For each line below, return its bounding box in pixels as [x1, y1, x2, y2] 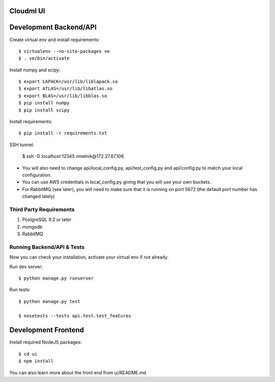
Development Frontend [9, 326, 84, 335]
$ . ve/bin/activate [18, 56, 70, 61]
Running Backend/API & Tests [9, 243, 85, 251]
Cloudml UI [9, 7, 45, 15]
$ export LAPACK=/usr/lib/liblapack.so [18, 79, 118, 85]
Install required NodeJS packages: [9, 339, 82, 345]
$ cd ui [18, 351, 38, 357]
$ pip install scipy [18, 107, 70, 113]
